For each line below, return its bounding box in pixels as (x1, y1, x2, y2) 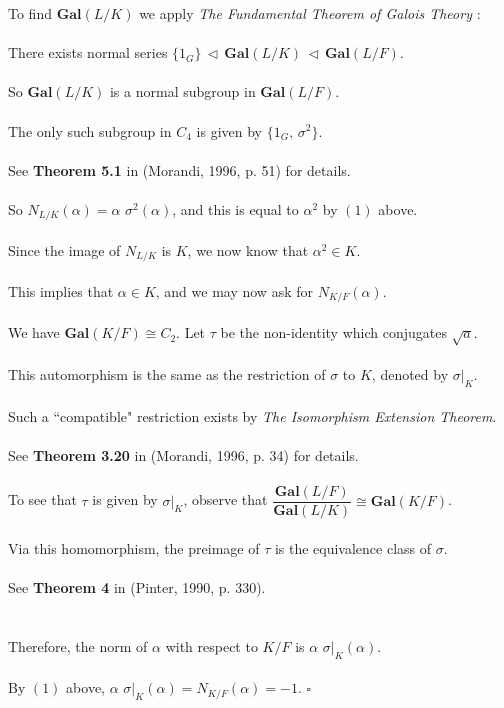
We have (8, 322, 60, 343)
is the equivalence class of (274, 537, 432, 558)
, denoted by (371, 364, 449, 385)
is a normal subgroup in (109, 81, 256, 102)
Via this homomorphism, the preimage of (8, 537, 260, 558)
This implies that (8, 281, 114, 302)
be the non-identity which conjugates (220, 322, 447, 343)
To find (8, 3, 52, 23)
